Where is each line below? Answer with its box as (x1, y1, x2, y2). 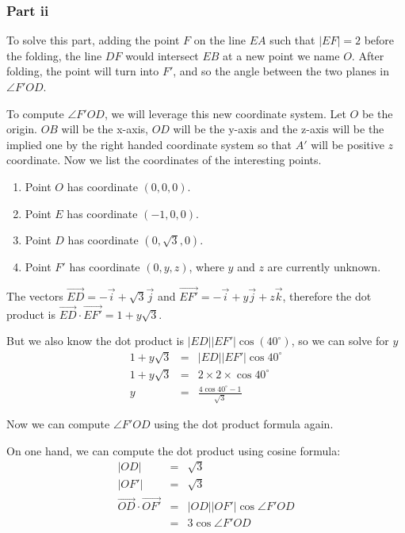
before (364, 32, 395, 48)
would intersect (125, 47, 199, 63)
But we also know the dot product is (6, 332, 184, 349)
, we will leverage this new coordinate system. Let (104, 105, 346, 121)
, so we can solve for (291, 332, 389, 349)
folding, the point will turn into (6, 63, 159, 79)
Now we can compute (6, 416, 110, 432)
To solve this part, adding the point (6, 32, 180, 48)
